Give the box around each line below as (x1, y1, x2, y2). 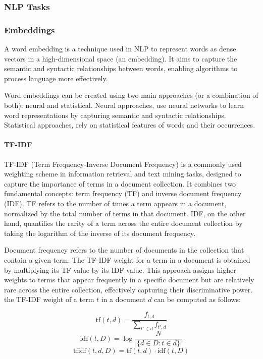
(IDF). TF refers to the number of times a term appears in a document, (4, 198, 227, 208)
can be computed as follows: (154, 294, 241, 305)
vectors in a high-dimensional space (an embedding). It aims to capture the (4, 53, 237, 64)
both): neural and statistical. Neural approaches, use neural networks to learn (4, 100, 244, 110)
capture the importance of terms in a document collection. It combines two (4, 178, 236, 189)
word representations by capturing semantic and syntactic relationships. (4, 109, 226, 120)
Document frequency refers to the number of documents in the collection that (4, 245, 244, 255)
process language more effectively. (4, 73, 108, 83)
